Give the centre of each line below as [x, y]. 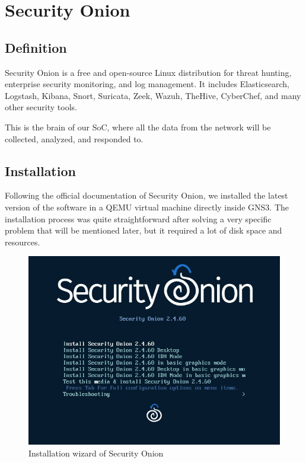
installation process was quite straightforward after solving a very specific [138, 218]
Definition [36, 47]
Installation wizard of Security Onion [96, 453]
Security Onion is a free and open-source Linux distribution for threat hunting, [148, 72]
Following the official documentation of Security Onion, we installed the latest [146, 195]
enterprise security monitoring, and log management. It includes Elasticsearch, [147, 84]
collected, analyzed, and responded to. [74, 138]
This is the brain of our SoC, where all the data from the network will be [138, 127]
